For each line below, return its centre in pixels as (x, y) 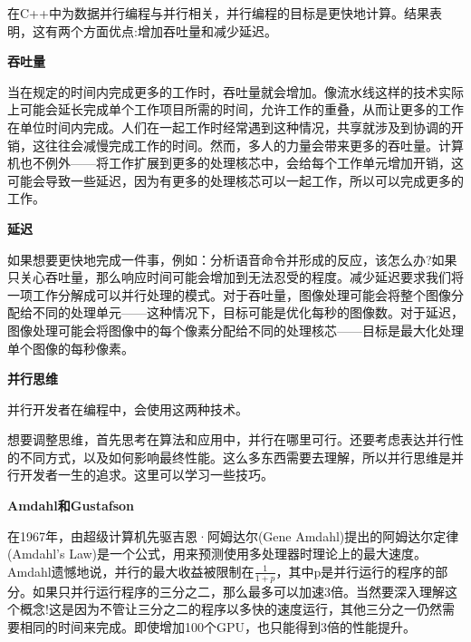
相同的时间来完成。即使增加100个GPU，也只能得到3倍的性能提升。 (218, 626)
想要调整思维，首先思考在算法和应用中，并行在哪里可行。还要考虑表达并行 (229, 439)
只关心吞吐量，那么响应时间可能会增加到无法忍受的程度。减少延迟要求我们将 (235, 277)
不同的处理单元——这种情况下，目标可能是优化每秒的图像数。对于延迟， (248, 312)
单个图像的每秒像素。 (71, 348)
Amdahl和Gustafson (71, 506)
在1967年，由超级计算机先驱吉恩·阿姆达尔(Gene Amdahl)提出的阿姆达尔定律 (233, 535)
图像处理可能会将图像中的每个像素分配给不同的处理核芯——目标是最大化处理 (235, 330)
